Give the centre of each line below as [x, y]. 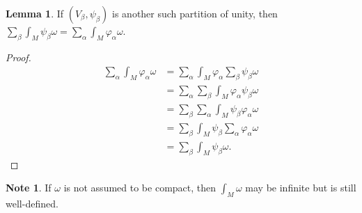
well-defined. [32, 203]
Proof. [18, 57]
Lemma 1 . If [35, 13]
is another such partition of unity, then [195, 13]
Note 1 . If [29, 188]
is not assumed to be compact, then [140, 188]
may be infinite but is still [301, 188]
